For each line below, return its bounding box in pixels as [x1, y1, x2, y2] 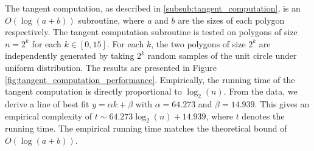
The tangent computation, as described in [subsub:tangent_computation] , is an [5, 2, 301, 14]
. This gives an [254, 97, 310, 110]
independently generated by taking [5, 49, 134, 62]
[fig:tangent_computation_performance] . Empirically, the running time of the [5, 73, 295, 86]
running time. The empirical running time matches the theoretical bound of [5, 122, 287, 135]
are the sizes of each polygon [178, 13, 285, 26]
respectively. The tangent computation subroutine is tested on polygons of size [5, 25, 298, 38]
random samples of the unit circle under [147, 49, 297, 62]
